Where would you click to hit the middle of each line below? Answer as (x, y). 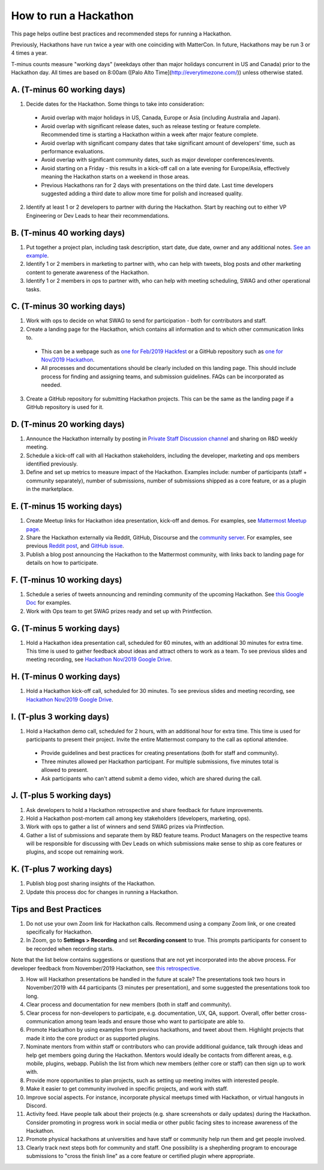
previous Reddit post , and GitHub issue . (75, 546)
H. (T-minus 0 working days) (66, 677)
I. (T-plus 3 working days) (60, 717)
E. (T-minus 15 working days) (67, 506)
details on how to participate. (62, 563)
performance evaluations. (73, 151)
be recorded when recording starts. (70, 949)
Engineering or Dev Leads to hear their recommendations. (98, 215)
